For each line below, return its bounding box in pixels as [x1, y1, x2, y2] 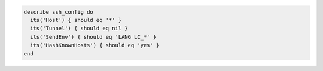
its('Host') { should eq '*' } [30, 17, 122, 23]
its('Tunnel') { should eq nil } [30, 25, 128, 32]
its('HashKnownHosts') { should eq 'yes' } [30, 42, 160, 49]
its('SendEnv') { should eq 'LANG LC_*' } [30, 33, 157, 40]
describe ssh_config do [23, 8, 94, 15]
